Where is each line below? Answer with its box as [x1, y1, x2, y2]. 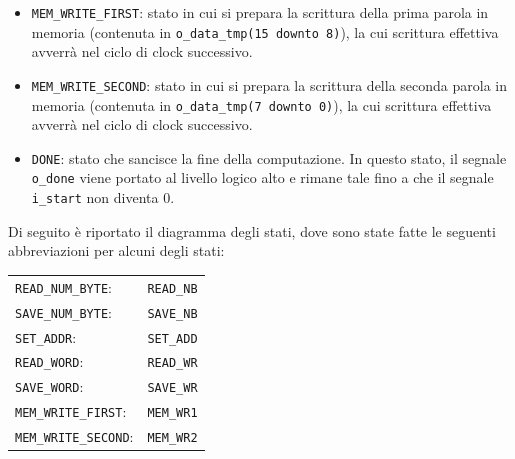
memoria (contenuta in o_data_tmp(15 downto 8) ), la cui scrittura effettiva [31, 21, 499, 42]
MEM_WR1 [147, 406, 198, 421]
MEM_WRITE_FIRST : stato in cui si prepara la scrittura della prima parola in [31, 2, 489, 22]
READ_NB [147, 281, 198, 296]
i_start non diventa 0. [31, 187, 175, 208]
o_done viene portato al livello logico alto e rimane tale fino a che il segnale [31, 167, 494, 188]
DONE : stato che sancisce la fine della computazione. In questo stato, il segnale [31, 147, 507, 168]
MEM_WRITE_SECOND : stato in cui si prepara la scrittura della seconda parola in [31, 74, 507, 95]
